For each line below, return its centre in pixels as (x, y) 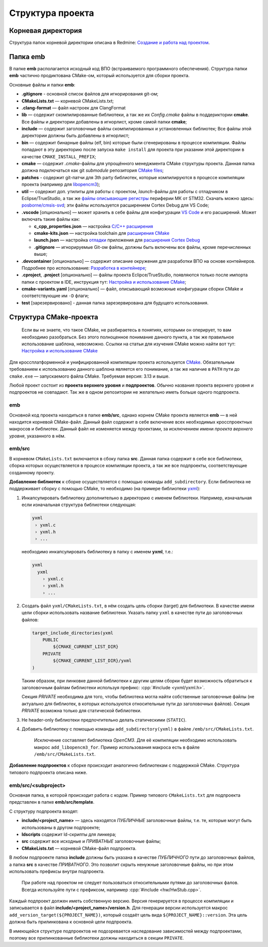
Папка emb (27, 56)
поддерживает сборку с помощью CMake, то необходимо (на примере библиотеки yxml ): (105, 489)
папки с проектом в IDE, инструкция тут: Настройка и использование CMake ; (104, 282)
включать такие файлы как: (51, 219)
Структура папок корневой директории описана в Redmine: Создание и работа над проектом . (110, 43)
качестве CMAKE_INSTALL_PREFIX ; (59, 156)
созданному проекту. (32, 472)
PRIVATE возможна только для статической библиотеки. (81, 711)
